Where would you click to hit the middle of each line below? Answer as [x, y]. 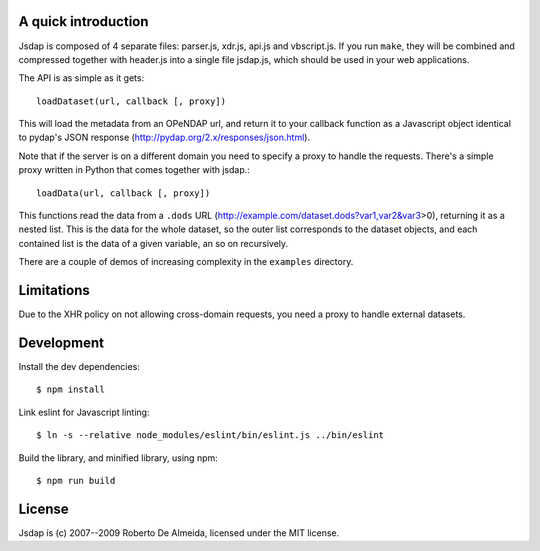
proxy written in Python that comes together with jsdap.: [134, 170]
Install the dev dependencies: [79, 367]
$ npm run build [76, 480]
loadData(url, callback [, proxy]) [123, 193]
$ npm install [70, 389]
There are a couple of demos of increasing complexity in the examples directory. [186, 262]
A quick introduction [83, 21]
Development [61, 342]
